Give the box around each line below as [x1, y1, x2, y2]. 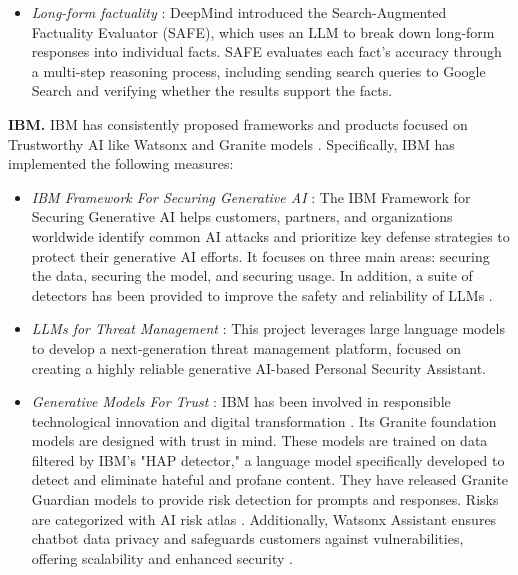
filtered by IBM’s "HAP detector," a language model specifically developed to [31, 449, 505, 470]
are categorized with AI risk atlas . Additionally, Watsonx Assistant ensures [31, 508, 497, 529]
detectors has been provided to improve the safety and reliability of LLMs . [31, 284, 493, 305]
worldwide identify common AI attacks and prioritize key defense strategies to [31, 225, 510, 246]
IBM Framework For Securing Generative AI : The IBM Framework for [31, 186, 471, 207]
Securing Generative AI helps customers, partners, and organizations [31, 206, 453, 227]
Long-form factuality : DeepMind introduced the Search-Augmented [31, 2, 447, 22]
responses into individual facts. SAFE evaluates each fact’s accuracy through [31, 41, 502, 62]
